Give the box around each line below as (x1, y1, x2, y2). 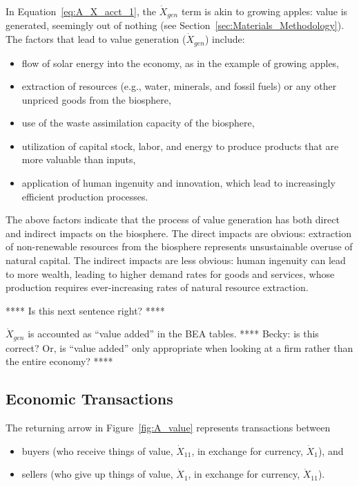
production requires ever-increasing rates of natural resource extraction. (6, 280, 309, 295)
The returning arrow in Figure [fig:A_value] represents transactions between (6, 420, 331, 435)
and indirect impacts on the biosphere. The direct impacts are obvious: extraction (6, 225, 352, 240)
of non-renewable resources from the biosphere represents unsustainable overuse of (6, 239, 353, 254)
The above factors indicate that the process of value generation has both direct (6, 212, 340, 227)
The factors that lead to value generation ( (6, 32, 186, 46)
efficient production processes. (21, 189, 148, 203)
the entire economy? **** (6, 354, 113, 368)
